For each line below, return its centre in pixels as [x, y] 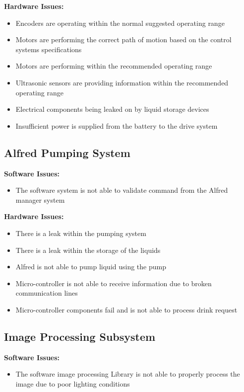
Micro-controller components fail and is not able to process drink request [126, 309]
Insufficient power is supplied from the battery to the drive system [117, 125]
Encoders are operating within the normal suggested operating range [120, 23]
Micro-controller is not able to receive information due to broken [114, 283]
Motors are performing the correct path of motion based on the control [123, 39]
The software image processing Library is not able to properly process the [128, 374]
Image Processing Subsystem [80, 336]
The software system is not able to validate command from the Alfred [122, 190]
